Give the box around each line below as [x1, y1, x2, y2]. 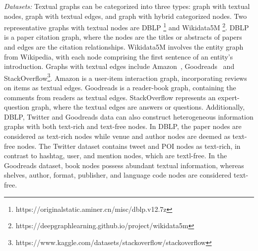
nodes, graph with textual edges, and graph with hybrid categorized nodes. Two [4, 10, 247, 21]
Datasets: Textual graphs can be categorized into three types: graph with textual [4, 1, 250, 11]
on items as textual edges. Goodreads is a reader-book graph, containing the [4, 82, 236, 93]
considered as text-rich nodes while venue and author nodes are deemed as [4, 131, 230, 141]
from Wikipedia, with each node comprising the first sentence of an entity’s [4, 51, 233, 62]
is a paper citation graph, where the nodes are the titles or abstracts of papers [4, 32, 242, 42]
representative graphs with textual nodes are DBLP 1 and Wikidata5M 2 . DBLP [4, 21, 249, 32]
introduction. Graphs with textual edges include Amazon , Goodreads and [4, 61, 235, 71]
